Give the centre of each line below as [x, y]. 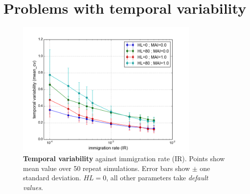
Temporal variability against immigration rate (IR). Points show [124, 158]
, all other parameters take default [157, 178]
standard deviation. [52, 178]
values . [33, 187]
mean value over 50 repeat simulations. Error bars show [106, 168]
